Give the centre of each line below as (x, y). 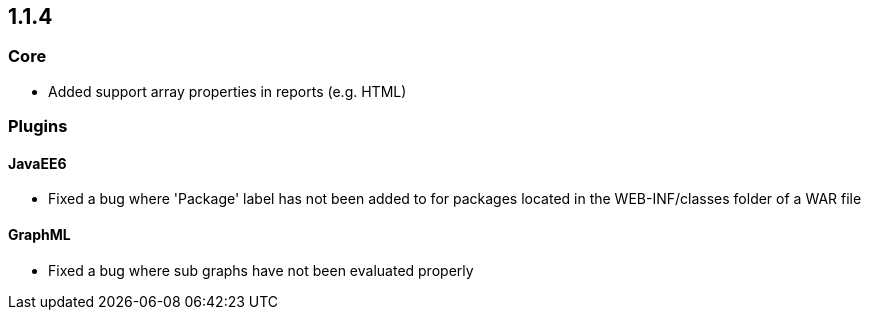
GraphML (39, 234)
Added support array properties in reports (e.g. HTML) (227, 91)
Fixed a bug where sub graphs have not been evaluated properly (261, 270)
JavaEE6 (37, 163)
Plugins (38, 126)
